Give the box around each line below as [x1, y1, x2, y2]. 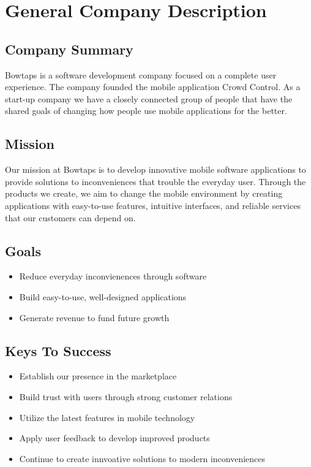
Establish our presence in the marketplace [19, 370, 177, 382]
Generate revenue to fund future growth [19, 311, 170, 324]
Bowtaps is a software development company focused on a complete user [5, 68, 277, 81]
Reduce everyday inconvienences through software [19, 270, 207, 283]
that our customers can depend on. [5, 211, 136, 224]
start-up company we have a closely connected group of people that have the [5, 92, 293, 105]
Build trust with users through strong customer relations [19, 390, 233, 403]
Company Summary [5, 39, 133, 58]
